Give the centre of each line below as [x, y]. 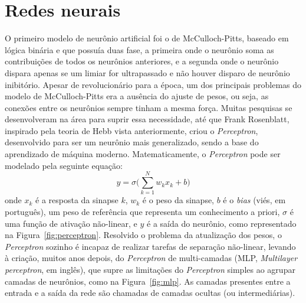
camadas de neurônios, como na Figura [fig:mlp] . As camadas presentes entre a [148, 281]
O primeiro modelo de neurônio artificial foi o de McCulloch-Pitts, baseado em [147, 38]
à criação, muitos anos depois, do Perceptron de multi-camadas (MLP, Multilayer [151, 258]
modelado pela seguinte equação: [64, 165]
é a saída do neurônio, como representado [222, 223]
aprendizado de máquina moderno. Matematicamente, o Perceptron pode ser [143, 154]
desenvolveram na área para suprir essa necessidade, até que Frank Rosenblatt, [147, 119]
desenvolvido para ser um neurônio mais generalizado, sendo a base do [132, 142]
